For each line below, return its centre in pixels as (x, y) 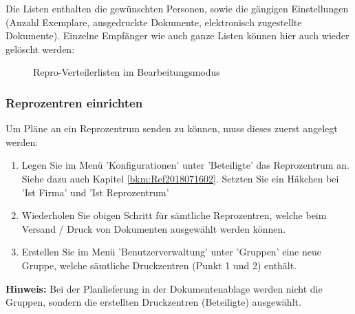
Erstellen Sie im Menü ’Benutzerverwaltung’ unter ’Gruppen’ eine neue (171, 252)
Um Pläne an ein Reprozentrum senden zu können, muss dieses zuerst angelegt (172, 128)
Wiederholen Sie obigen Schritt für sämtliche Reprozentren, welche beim (174, 215)
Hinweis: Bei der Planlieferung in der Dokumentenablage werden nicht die (164, 288)
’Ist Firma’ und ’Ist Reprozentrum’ (95, 192)
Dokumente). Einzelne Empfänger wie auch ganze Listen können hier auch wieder (177, 35)
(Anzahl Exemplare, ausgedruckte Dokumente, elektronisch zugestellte (154, 22)
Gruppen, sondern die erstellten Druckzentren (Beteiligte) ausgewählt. (153, 302)
